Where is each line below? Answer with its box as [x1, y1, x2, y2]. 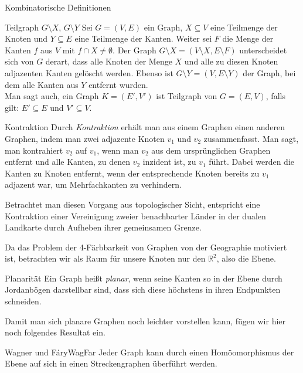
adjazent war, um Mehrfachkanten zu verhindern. [5, 178, 182, 191]
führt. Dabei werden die [209, 155, 294, 168]
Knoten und [5, 32, 48, 45]
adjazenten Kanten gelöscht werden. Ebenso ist [5, 66, 173, 79]
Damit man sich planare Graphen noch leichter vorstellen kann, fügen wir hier [5, 314, 286, 327]
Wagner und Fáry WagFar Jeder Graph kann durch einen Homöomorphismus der [5, 345, 294, 358]
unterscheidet [239, 43, 287, 56]
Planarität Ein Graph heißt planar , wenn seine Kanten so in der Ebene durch [5, 272, 282, 284]
